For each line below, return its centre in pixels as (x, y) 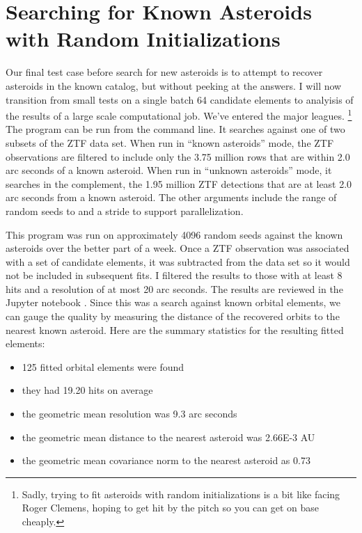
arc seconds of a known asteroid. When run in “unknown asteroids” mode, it (169, 170)
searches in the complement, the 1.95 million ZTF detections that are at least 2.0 (179, 183)
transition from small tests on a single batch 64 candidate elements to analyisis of (180, 99)
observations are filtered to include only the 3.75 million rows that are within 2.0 (178, 156)
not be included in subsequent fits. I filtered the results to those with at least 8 (174, 275)
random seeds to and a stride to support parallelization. (125, 210)
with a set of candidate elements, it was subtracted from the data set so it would (178, 261)
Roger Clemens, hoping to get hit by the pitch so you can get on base (171, 508)
